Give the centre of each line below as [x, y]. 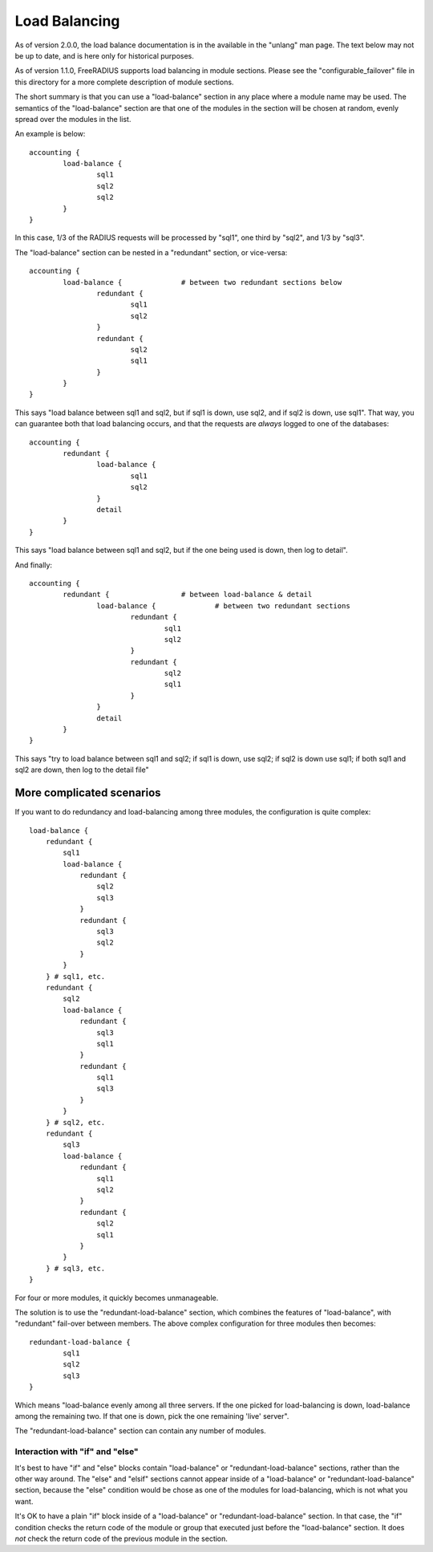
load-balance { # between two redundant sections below [202, 282]
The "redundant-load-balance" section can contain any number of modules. [140, 1431]
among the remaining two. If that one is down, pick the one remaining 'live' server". [152, 1416]
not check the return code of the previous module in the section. [121, 1538]
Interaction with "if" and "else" [77, 1452]
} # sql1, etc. [75, 976]
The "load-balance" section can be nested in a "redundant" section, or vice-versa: [151, 252]
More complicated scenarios [88, 793]
